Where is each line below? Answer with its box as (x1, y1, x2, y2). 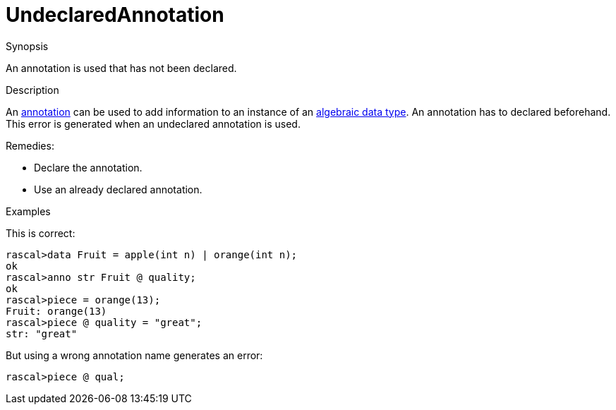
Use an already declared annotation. (34, 183, 203, 195)
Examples (6, 205, 51, 217)
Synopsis (6, 40, 49, 52)
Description (6, 83, 59, 96)
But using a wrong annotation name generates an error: (6, 349, 263, 361)
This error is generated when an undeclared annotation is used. (6, 117, 301, 130)
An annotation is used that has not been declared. (6, 61, 237, 74)
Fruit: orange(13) (6, 305, 107, 317)
